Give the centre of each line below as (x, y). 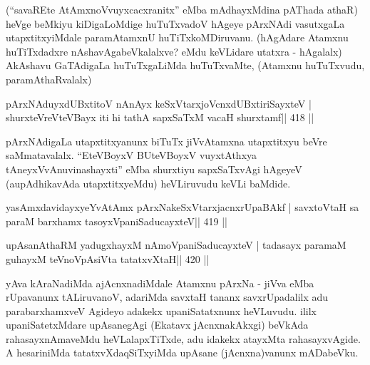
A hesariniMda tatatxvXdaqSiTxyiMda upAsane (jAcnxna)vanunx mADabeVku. (182, 353)
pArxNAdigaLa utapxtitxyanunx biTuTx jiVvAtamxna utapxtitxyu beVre (166, 141)
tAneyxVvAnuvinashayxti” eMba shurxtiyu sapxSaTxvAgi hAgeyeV (154, 169)
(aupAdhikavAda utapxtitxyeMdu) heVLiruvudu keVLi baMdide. (148, 183)
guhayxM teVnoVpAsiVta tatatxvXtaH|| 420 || (108, 258)
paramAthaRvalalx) (49, 79)
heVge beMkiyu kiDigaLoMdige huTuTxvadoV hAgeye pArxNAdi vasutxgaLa (175, 23)
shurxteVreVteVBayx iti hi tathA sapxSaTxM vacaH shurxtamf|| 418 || (160, 117)
